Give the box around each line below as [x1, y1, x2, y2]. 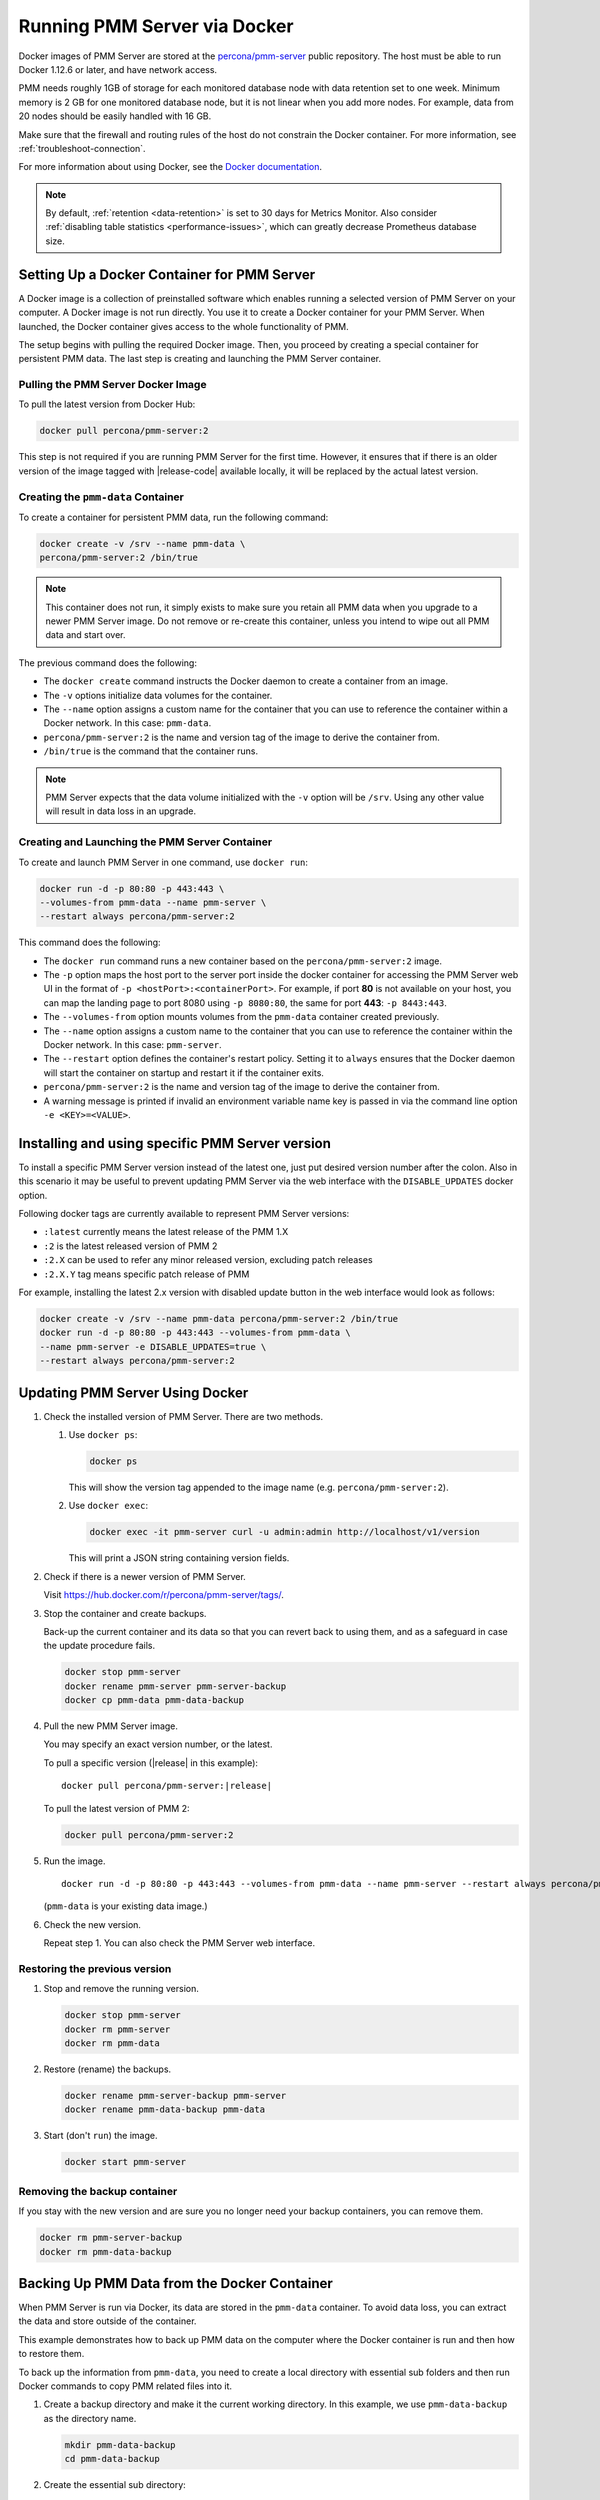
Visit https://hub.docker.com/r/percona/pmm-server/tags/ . [43, 1589, 285, 1601]
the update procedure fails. [43, 1640, 155, 1652]
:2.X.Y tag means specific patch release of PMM [43, 1268, 250, 1280]
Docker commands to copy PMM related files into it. [18, 2380, 233, 2392]
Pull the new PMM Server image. [43, 1720, 179, 1732]
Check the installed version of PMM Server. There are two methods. [43, 1410, 324, 1422]
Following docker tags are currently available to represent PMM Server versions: [18, 1208, 350, 1220]
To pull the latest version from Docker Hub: [18, 398, 196, 410]
